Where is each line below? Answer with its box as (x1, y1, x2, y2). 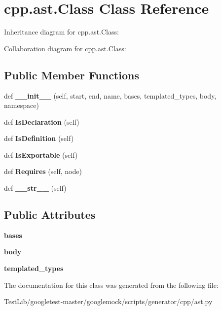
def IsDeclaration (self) (4, 116, 79, 127)
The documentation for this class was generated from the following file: (4, 279, 219, 290)
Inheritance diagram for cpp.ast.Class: (4, 27, 119, 37)
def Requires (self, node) (4, 166, 82, 176)
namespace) (4, 100, 39, 110)
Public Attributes (4, 207, 96, 222)
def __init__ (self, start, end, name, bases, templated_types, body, (4, 90, 217, 101)
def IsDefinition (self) (4, 133, 74, 143)
